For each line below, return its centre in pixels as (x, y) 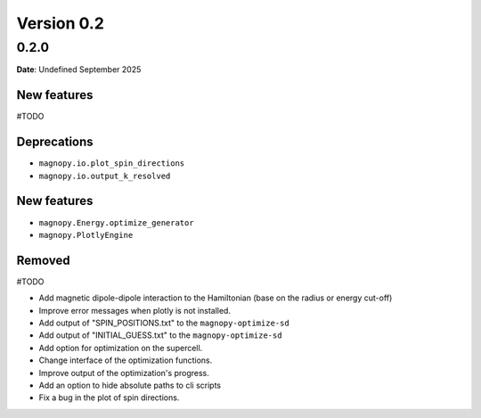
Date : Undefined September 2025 (79, 70)
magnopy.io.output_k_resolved (105, 176)
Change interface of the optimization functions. (126, 360)
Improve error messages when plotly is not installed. (135, 310)
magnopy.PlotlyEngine (86, 235)
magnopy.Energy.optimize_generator (117, 222)
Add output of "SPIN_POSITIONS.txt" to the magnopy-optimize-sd (164, 323)
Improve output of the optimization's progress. (124, 373)
